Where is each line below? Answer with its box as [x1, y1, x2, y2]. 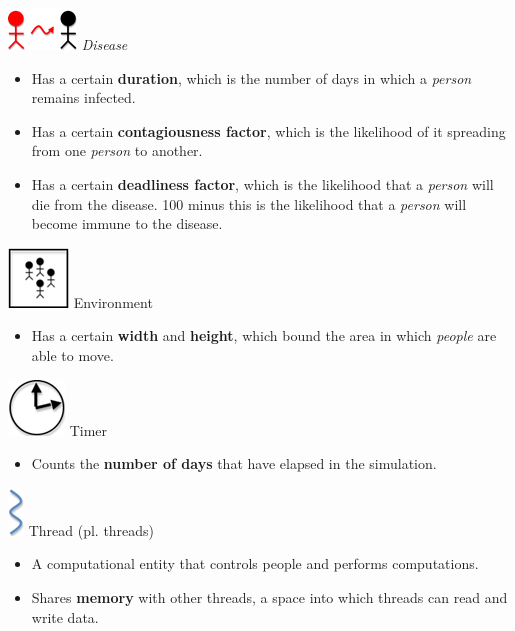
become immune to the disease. [31, 213, 223, 234]
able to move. [31, 344, 114, 365]
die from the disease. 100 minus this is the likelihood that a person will [31, 193, 467, 214]
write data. [31, 606, 99, 627]
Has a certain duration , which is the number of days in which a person [31, 67, 472, 88]
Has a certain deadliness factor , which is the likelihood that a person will [31, 173, 494, 194]
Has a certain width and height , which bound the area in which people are [31, 325, 497, 346]
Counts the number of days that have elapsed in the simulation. [31, 453, 437, 474]
